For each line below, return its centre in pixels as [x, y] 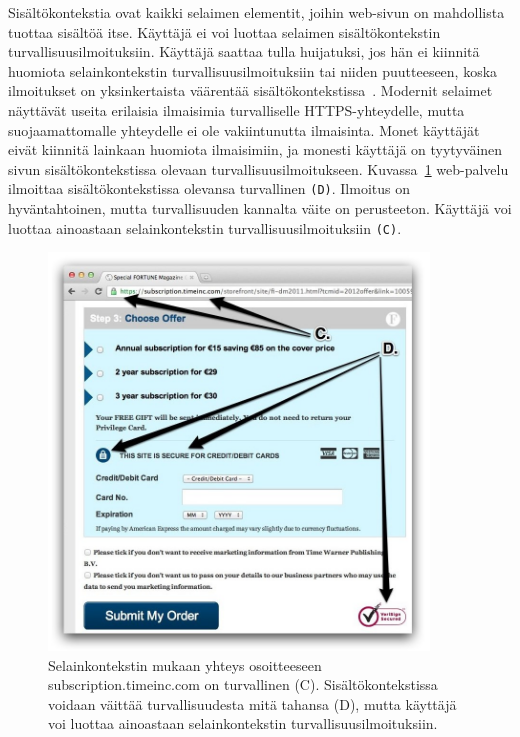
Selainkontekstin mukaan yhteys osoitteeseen [185, 664]
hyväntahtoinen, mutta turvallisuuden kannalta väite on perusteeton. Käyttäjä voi [260, 208]
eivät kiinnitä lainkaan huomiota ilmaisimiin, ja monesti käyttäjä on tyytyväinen [255, 149]
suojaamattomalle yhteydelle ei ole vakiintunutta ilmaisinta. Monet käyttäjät [244, 129]
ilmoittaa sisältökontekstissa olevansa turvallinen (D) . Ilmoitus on [209, 188]
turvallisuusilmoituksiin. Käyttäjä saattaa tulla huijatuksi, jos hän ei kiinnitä [244, 51]
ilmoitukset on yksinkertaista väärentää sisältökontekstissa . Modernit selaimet [250, 90]
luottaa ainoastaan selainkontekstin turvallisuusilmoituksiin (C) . [205, 227]
